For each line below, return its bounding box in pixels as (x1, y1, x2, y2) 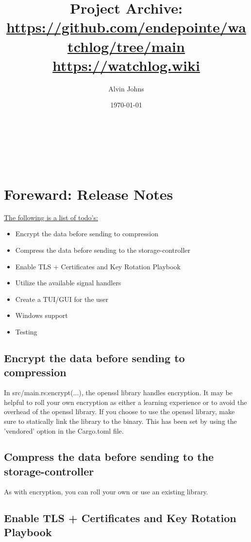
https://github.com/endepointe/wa (6, 17, 246, 37)
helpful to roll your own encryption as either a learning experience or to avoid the (4, 397, 247, 407)
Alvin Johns (108, 83, 144, 93)
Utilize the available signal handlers (15, 278, 121, 288)
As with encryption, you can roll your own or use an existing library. (4, 486, 208, 496)
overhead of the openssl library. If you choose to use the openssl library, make (4, 406, 235, 417)
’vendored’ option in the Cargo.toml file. (4, 425, 124, 436)
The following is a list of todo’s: (4, 212, 98, 222)
